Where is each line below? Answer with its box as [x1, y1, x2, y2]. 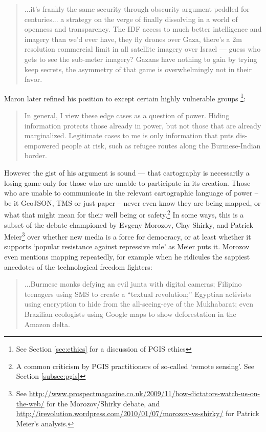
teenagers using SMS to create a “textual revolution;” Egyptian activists [24, 288, 251, 299]
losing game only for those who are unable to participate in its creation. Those [4, 177, 251, 188]
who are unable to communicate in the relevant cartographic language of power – [4, 187, 258, 198]
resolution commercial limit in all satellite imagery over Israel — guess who [24, 44, 261, 54]
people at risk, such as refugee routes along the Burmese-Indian [61, 140, 261, 150]
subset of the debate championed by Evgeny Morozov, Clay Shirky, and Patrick [4, 219, 253, 230]
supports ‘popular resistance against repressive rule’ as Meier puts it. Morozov [4, 241, 250, 252]
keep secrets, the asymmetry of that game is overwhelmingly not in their [24, 63, 252, 74]
